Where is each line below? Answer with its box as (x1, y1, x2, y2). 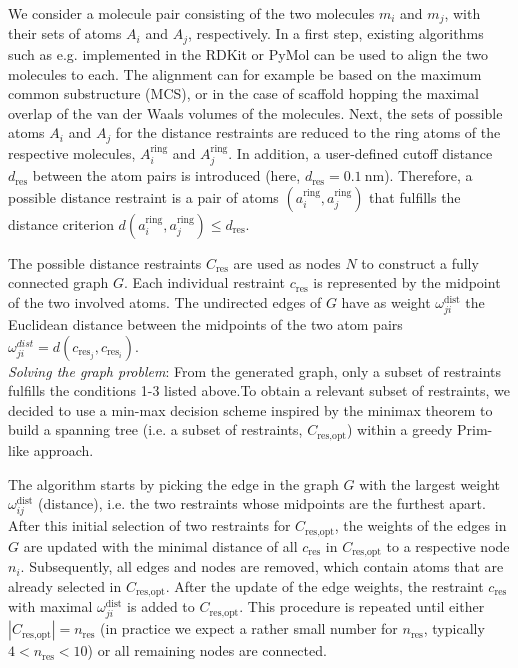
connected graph (8, 272, 109, 293)
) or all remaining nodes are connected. (87, 640, 327, 661)
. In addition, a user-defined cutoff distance (228, 142, 493, 163)
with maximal (8, 596, 93, 617)
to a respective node (386, 535, 510, 556)
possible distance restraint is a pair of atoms (8, 186, 279, 207)
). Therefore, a (384, 165, 473, 186)
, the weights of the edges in (334, 515, 507, 536)
